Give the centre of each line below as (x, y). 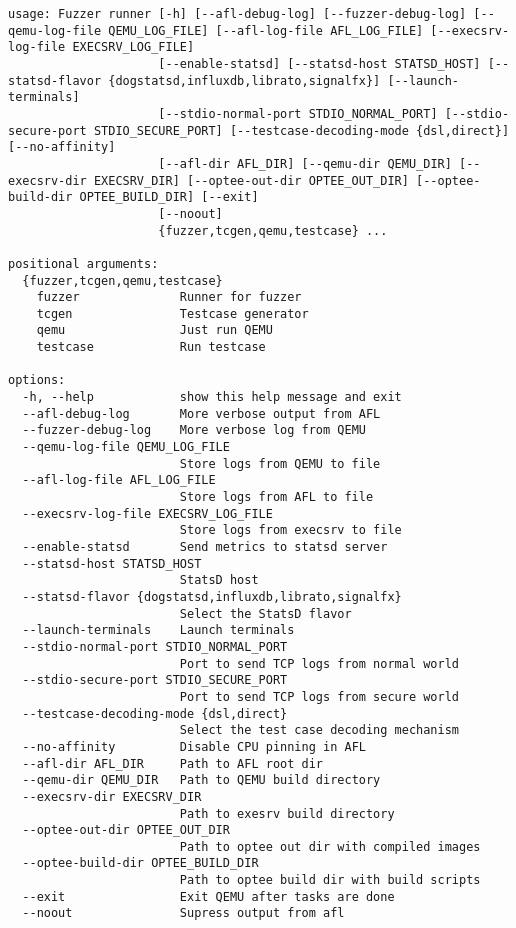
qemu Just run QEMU (154, 330)
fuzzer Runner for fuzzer (169, 297)
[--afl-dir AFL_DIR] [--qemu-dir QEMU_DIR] (305, 163)
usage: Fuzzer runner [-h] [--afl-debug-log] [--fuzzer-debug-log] (237, 14)
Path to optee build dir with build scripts (330, 880)
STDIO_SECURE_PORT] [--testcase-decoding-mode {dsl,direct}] (301, 130)
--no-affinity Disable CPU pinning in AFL (194, 746)
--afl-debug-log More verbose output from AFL (201, 413)
